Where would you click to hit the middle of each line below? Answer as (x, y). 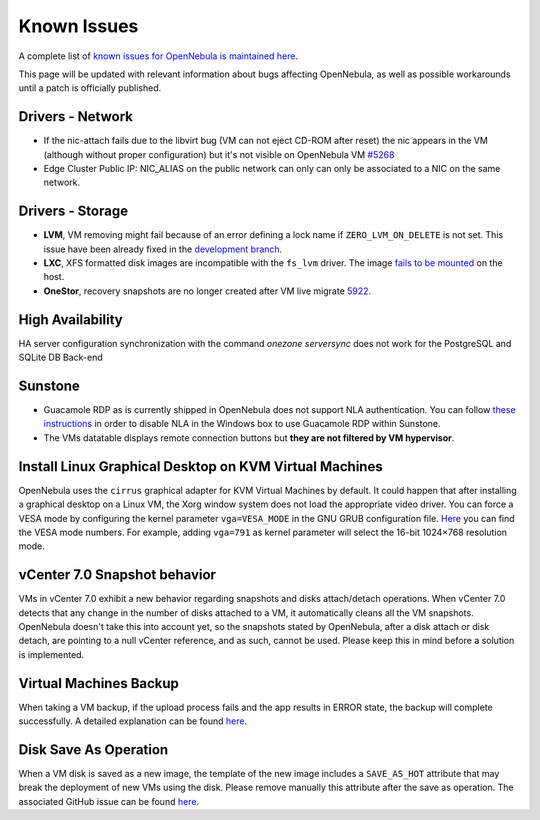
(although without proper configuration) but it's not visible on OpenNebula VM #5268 (219, 154)
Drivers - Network (76, 116)
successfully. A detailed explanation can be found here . (133, 721)
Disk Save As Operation (93, 749)
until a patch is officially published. (90, 88)
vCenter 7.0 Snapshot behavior (117, 575)
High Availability (71, 319)
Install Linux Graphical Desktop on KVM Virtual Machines (201, 466)
